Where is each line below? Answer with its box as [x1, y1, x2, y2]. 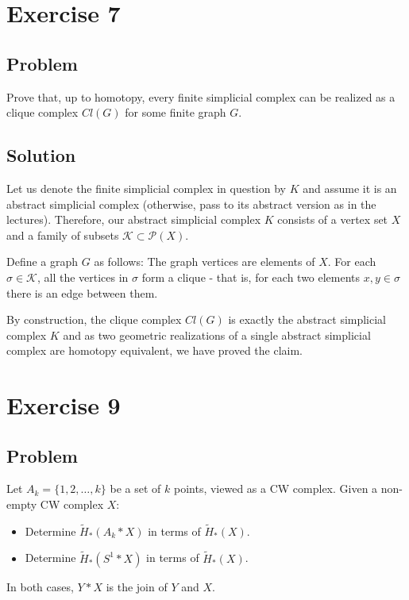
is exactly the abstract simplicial [228, 311, 387, 328]
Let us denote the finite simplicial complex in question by [6, 179, 286, 196]
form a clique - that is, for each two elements [141, 268, 361, 285]
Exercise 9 [6, 389, 121, 421]
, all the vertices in [37, 268, 129, 285]
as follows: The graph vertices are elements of [94, 253, 315, 270]
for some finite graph [125, 104, 226, 121]
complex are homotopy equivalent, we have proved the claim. [6, 342, 303, 359]
